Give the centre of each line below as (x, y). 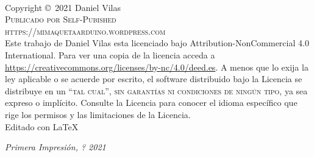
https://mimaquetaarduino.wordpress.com (85, 31)
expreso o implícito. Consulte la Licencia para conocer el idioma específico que (151, 103)
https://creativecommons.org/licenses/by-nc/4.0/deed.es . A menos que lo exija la (157, 67)
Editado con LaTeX (42, 126)
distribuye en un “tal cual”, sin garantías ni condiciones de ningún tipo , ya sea (156, 90)
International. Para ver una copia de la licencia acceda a (110, 54)
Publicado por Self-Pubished (61, 19)
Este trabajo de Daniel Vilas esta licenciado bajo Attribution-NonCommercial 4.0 (157, 43)
